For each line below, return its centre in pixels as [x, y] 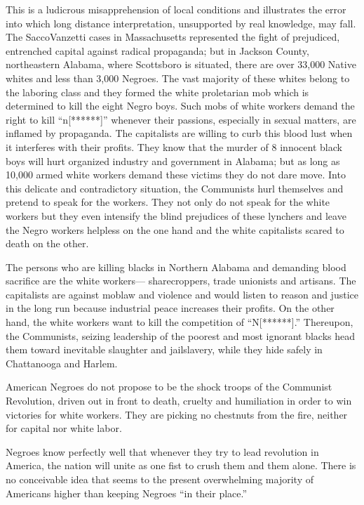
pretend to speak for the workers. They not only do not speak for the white [168, 202]
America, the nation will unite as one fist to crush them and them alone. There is [181, 465]
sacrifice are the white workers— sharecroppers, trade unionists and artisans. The [181, 281]
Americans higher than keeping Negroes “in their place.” [127, 493]
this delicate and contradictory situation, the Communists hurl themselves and [175, 188]
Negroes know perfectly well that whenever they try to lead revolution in [162, 451]
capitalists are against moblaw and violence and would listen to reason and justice [182, 294]
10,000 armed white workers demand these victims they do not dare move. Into [176, 175]
